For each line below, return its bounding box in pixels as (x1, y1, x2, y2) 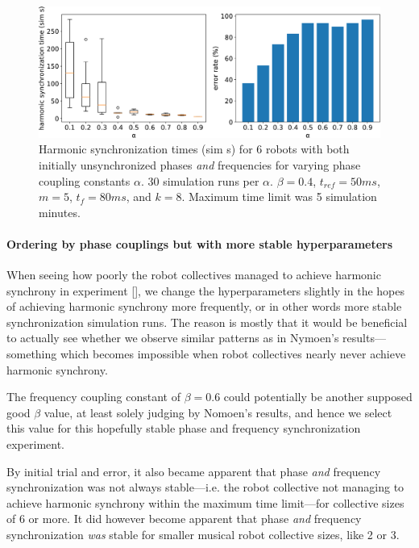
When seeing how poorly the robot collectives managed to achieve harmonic (6, 266, 381, 283)
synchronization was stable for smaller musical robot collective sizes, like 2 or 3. (6, 525, 400, 542)
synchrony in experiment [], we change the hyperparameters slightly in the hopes (6, 282, 405, 299)
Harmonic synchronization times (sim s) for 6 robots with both (39, 140, 350, 157)
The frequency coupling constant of (6, 388, 180, 405)
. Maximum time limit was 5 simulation (181, 188, 377, 205)
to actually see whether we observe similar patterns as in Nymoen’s (6, 329, 339, 346)
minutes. (39, 203, 81, 220)
